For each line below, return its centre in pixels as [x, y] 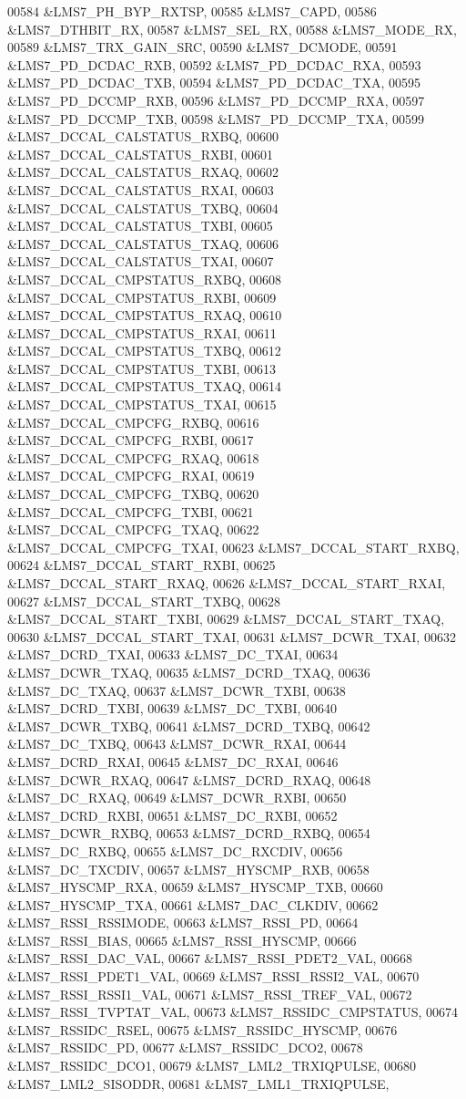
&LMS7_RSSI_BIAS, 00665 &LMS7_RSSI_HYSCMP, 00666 [182, 940]
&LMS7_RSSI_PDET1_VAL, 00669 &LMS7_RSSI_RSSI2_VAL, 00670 [213, 976]
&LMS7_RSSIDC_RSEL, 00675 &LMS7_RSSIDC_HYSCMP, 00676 [203, 1029]
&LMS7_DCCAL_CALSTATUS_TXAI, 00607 [141, 261]
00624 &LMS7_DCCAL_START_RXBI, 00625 [142, 565]
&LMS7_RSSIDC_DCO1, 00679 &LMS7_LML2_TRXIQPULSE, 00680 [212, 1066]
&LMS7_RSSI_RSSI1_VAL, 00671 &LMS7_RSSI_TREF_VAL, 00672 [210, 994]
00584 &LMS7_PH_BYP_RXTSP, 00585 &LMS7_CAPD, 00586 [192, 11]
